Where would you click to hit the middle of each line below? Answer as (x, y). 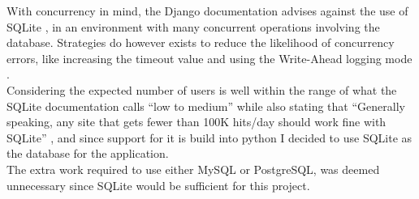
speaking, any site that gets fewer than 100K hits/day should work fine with (197, 122)
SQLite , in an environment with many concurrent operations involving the (193, 26)
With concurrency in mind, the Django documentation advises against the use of (207, 11)
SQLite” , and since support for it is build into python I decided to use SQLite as (209, 137)
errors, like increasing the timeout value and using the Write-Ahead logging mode (209, 58)
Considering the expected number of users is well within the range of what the (202, 89)
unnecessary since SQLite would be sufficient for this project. (158, 185)
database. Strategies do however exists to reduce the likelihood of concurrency (201, 42)
